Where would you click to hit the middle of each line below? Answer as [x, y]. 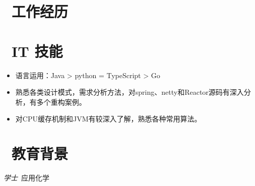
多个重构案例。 [61, 102]
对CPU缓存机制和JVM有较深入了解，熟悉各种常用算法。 [108, 119]
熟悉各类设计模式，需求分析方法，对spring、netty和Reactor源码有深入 [130, 92]
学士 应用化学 [26, 177]
